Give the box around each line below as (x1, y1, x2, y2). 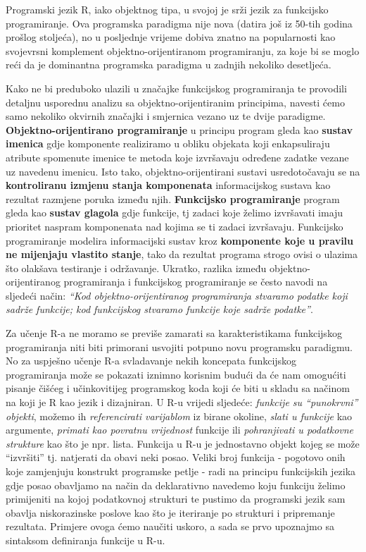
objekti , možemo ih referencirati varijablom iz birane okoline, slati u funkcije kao (6, 408, 353, 423)
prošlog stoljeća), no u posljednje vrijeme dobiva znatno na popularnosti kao (6, 30, 336, 44)
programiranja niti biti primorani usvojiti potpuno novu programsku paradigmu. (6, 339, 353, 354)
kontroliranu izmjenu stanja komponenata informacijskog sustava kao (6, 178, 331, 192)
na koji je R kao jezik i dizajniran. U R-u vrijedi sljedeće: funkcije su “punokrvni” (6, 395, 358, 410)
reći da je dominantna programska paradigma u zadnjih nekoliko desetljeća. (6, 57, 332, 72)
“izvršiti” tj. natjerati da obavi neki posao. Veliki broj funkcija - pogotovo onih (6, 450, 346, 465)
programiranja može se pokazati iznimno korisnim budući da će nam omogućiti (6, 367, 346, 381)
